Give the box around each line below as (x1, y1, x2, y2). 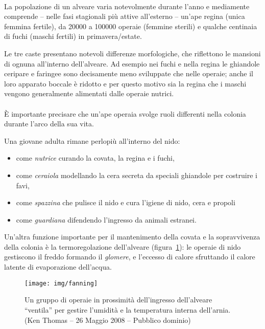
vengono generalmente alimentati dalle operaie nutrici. (4, 88, 174, 99)
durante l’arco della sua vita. (4, 118, 94, 129)
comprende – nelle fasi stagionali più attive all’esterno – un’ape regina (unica (4, 11, 245, 21)
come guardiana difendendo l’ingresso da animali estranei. (16, 214, 197, 225)
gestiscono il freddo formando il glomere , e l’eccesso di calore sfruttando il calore (4, 251, 255, 262)
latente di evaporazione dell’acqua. (4, 261, 112, 272)
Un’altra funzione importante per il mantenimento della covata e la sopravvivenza (4, 231, 260, 242)
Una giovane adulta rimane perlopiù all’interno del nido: (4, 135, 180, 146)
